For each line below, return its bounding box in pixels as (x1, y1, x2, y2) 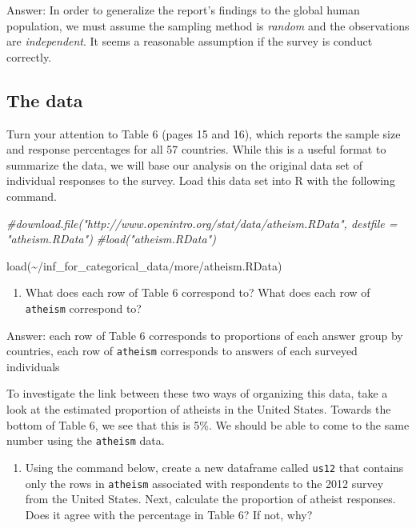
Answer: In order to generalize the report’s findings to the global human (6, 2, 360, 18)
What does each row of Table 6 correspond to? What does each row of (25, 284, 370, 301)
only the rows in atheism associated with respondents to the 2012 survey (25, 474, 384, 491)
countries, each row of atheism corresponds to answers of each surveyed (6, 342, 358, 359)
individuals (6, 358, 60, 374)
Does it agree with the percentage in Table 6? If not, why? (25, 506, 313, 522)
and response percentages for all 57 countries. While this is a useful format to (6, 141, 386, 158)
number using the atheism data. (6, 432, 165, 449)
